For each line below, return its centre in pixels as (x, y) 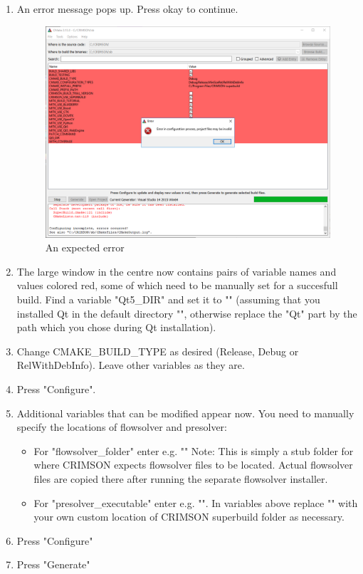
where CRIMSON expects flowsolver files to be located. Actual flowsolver (193, 465)
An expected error (85, 247)
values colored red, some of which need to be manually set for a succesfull (177, 285)
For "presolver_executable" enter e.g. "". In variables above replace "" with (196, 502)
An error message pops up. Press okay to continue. (127, 9)
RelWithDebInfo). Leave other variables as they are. (131, 365)
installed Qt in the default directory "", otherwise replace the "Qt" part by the (187, 313)
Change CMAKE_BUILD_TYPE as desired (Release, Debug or (158, 351)
